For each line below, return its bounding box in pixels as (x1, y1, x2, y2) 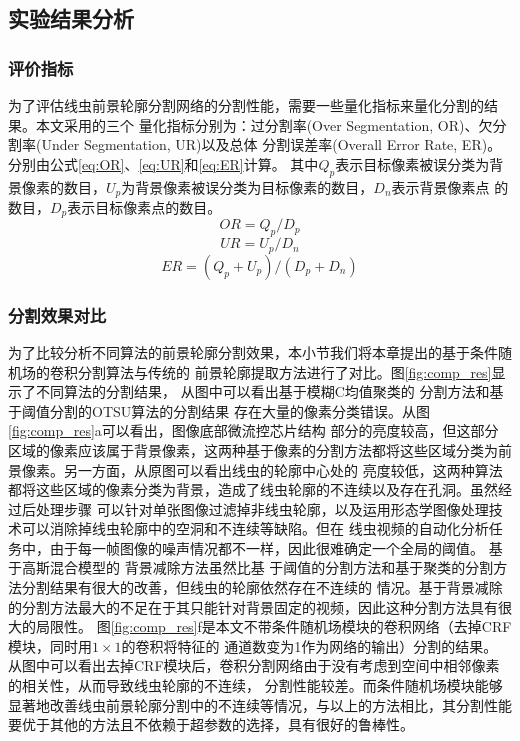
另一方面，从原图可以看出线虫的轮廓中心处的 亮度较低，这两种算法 (63, 459, 503, 480)
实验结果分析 (8, 3, 134, 34)
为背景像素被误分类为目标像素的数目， (121, 176, 374, 197)
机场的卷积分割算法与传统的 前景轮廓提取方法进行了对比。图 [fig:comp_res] (8, 361, 492, 382)
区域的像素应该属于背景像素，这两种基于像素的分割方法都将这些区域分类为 (8, 439, 498, 460)
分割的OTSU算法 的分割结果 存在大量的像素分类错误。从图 (49, 400, 430, 421)
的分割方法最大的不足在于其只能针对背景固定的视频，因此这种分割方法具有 (8, 596, 498, 617)
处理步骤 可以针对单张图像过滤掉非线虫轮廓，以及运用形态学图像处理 (35, 498, 489, 519)
